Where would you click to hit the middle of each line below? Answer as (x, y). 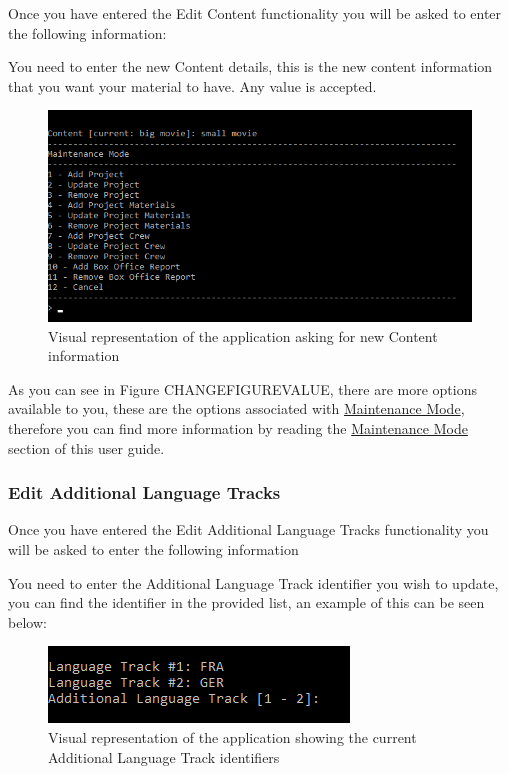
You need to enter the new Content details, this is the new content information (250, 66)
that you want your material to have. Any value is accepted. (192, 85)
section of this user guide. (86, 447)
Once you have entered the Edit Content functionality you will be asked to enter (255, 13)
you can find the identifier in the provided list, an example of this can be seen (246, 602)
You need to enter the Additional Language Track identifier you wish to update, (253, 582)
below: (27, 621)
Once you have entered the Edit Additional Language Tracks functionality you (248, 529)
